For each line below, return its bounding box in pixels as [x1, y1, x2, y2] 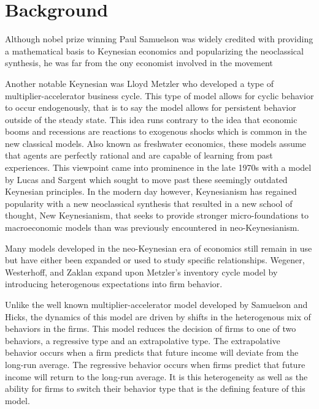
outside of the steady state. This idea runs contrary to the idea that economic [5, 113, 298, 126]
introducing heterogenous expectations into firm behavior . [5, 277, 223, 290]
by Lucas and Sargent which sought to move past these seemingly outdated [5, 173, 288, 186]
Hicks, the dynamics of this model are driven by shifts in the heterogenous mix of [5, 310, 311, 323]
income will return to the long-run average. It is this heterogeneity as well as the [5, 370, 308, 383]
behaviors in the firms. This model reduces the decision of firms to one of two [5, 322, 296, 335]
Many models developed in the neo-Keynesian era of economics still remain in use [5, 241, 312, 254]
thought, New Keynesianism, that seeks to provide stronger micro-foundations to [5, 209, 309, 222]
